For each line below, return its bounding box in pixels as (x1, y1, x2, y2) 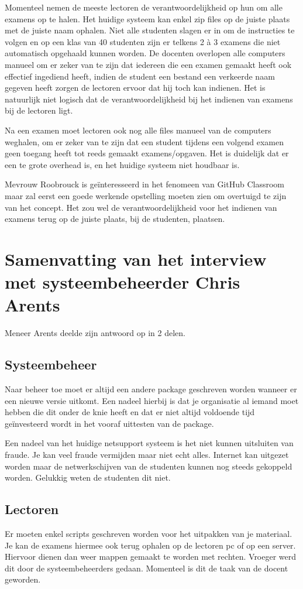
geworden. (5, 573, 41, 585)
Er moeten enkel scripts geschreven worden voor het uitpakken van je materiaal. (5, 527, 292, 539)
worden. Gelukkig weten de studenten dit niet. (5, 471, 171, 484)
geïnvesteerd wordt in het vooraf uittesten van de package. (5, 417, 214, 429)
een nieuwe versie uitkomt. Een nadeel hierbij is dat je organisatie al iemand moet (5, 394, 299, 406)
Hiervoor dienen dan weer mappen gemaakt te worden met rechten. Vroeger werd (5, 550, 297, 563)
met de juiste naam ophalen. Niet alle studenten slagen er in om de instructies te (5, 24, 295, 36)
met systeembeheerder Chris (5, 270, 240, 294)
